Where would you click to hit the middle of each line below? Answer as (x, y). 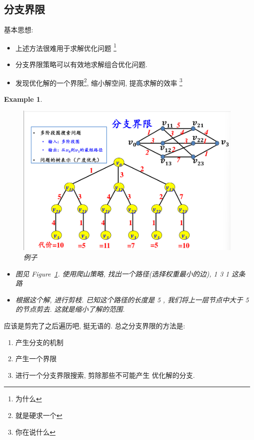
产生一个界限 (36, 359)
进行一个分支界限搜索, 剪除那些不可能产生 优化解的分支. (105, 375)
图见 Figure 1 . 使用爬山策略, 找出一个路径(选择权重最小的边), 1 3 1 (122, 273)
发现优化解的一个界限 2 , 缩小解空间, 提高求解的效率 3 (99, 82)
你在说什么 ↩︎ (35, 431)
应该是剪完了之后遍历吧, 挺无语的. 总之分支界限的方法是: (95, 325)
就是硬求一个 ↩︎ (39, 415)
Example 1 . (23, 99)
